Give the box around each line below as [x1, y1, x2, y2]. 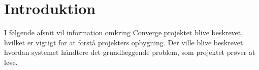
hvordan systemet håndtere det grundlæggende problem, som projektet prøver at [4, 47, 255, 57]
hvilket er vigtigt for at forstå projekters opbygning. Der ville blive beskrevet [4, 37, 243, 47]
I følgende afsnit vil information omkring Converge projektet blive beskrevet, [4, 27, 243, 38]
